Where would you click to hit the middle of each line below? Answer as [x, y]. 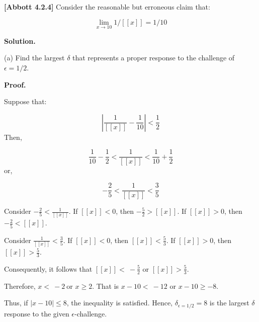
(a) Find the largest [34, 58]
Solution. [20, 41]
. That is [106, 286]
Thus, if [16, 303]
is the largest [229, 303]
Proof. [15, 84]
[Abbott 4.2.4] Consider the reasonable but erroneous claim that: [107, 7]
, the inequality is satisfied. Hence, [120, 303]
